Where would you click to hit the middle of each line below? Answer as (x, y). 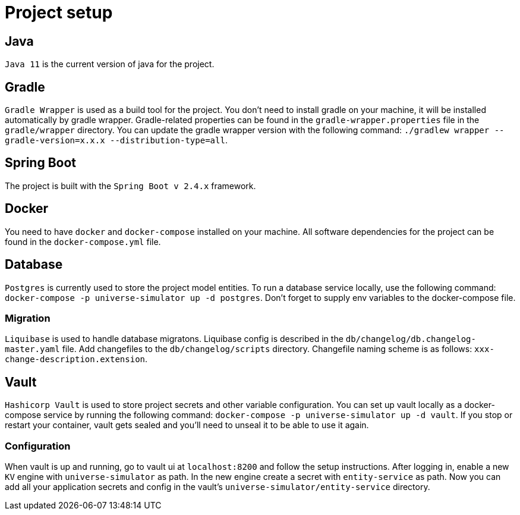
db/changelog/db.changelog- (411, 339)
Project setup (59, 12)
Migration (28, 318)
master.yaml (32, 349)
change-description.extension (75, 359)
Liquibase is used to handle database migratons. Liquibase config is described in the (174, 339)
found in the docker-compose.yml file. (83, 241)
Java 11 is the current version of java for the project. (110, 64)
